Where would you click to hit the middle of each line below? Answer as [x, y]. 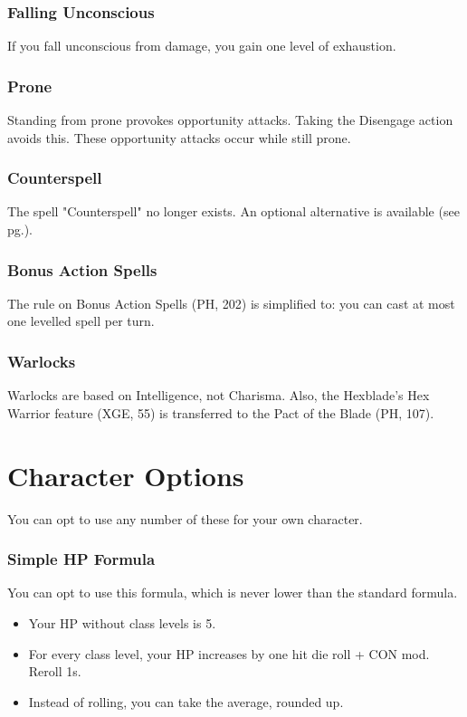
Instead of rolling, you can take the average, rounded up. [186, 701]
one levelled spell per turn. [81, 321]
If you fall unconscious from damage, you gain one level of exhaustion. [202, 46]
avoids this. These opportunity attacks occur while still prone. [179, 137]
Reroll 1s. [55, 671]
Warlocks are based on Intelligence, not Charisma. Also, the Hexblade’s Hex [219, 395]
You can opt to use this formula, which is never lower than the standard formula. [233, 593]
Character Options [126, 475]
